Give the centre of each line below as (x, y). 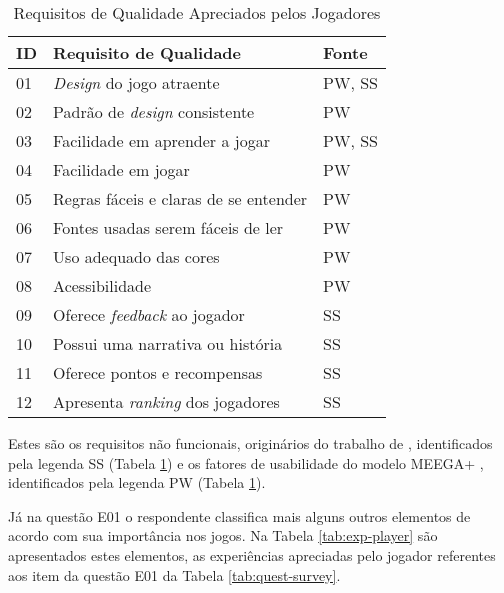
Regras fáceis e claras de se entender (180, 198)
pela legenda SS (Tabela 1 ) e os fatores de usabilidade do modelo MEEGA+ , (246, 462)
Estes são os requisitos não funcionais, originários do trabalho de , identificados (250, 443)
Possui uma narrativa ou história (168, 343)
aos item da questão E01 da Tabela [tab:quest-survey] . (174, 574)
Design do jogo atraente (136, 82)
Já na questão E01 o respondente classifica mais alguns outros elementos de (239, 515)
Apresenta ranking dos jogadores (166, 401)
